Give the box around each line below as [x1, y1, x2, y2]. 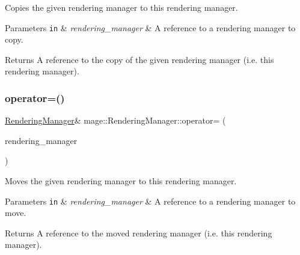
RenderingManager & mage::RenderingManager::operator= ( [5, 114, 226, 127]
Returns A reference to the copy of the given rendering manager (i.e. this [5, 53, 274, 65]
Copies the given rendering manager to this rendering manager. [5, 1, 238, 13]
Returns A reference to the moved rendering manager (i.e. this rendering [5, 226, 272, 239]
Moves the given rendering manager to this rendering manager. [5, 175, 237, 187]
